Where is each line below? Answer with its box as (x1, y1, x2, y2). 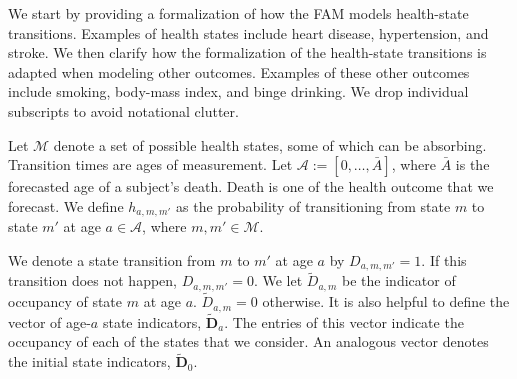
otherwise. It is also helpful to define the (262, 291, 510, 312)
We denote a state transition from (8, 249, 216, 270)
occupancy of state (8, 291, 123, 312)
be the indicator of (342, 270, 456, 291)
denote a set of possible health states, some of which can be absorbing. (53, 134, 487, 155)
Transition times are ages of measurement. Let (8, 154, 293, 175)
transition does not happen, (8, 270, 178, 291)
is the (455, 154, 490, 175)
